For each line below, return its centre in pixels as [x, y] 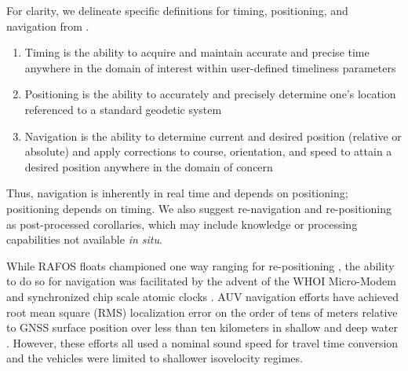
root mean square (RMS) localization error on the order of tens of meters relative [202, 312]
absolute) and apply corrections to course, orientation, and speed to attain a [208, 151]
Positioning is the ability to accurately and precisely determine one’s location [210, 94]
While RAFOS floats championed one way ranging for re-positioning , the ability [200, 265]
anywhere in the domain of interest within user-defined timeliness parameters [210, 67]
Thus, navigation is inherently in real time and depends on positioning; [177, 193]
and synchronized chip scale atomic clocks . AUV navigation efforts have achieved [203, 296]
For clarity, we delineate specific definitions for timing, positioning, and [177, 10]
